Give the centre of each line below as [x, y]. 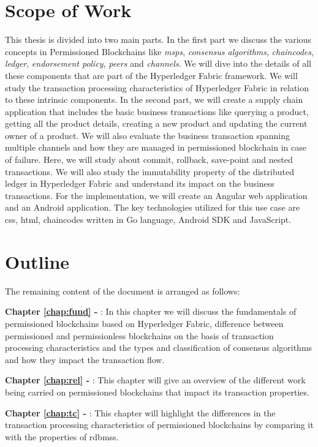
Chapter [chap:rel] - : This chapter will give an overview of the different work [155, 380]
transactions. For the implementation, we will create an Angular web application [156, 195]
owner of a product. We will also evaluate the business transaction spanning [147, 135]
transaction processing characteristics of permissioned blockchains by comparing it [159, 425]
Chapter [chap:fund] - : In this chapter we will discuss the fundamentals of [151, 311]
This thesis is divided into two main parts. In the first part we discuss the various [158, 39]
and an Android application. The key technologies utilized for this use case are [153, 207]
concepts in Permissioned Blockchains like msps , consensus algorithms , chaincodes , [159, 51]
